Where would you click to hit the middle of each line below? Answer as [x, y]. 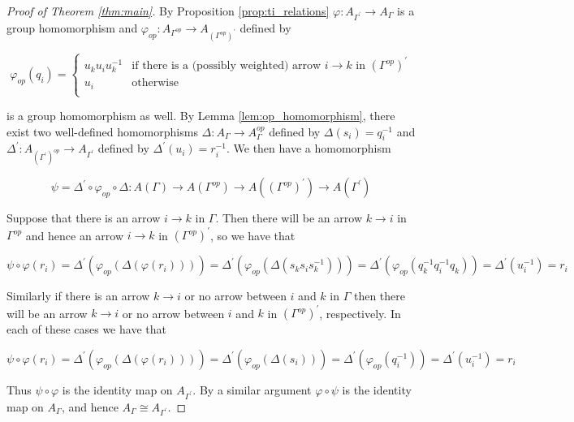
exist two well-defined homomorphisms [102, 131]
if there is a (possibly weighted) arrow [227, 66]
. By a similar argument [252, 389]
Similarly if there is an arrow [78, 296]
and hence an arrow [75, 235]
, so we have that [252, 235]
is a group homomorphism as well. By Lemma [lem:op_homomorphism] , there [201, 116]
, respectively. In [360, 313]
